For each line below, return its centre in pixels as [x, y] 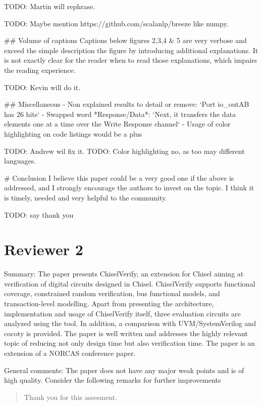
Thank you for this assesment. [71, 397]
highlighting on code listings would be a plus [73, 133]
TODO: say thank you [39, 214]
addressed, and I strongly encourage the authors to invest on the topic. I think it [129, 188]
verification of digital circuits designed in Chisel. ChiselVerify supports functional [130, 283]
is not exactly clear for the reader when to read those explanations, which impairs [131, 60]
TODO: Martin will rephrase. [50, 6]
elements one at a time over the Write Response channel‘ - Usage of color [117, 124]
